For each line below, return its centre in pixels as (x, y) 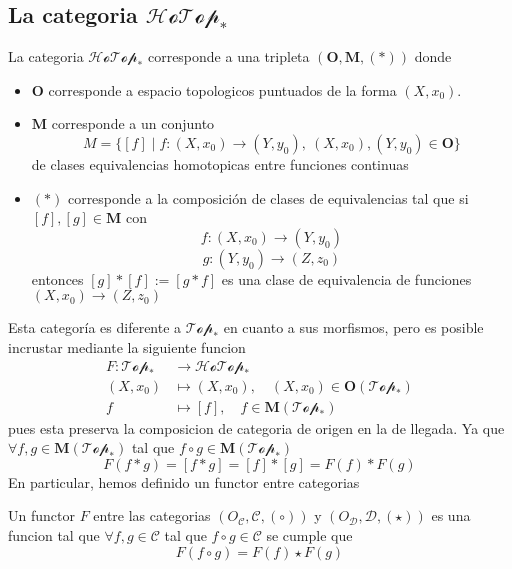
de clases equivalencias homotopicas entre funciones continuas (220, 163)
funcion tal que (54, 535)
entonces (57, 278)
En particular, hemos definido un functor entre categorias (184, 481)
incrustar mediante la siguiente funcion (127, 346)
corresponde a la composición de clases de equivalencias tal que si (268, 197)
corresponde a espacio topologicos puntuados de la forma (222, 89)
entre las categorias (152, 515)
